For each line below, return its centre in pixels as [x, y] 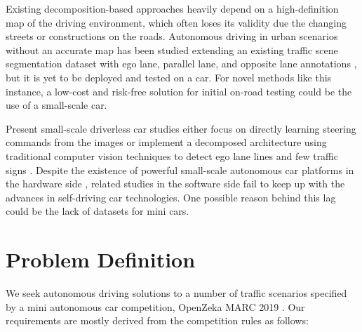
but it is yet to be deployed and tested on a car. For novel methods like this [169, 77]
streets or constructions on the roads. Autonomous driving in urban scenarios [172, 36]
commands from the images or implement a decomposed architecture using [166, 142]
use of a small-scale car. [56, 105]
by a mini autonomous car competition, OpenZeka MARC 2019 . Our [155, 306]
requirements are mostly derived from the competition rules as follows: [157, 320]
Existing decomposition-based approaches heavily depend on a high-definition [172, 8]
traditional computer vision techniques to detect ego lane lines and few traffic [172, 155]
